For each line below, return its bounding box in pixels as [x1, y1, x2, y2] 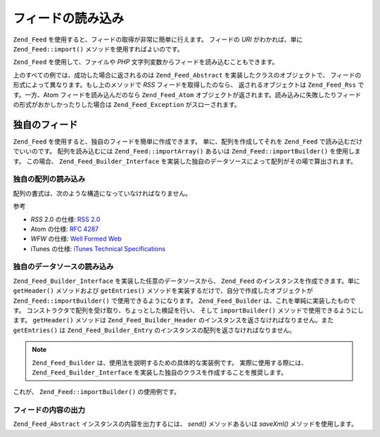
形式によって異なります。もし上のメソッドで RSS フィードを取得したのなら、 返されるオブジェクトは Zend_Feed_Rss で [13, 81, 365, 89]
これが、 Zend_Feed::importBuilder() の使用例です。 [13, 388, 181, 396]
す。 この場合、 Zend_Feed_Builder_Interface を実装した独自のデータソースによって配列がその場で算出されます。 [13, 157, 357, 165]
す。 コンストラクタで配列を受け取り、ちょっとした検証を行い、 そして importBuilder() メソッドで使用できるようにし [13, 306, 364, 315]
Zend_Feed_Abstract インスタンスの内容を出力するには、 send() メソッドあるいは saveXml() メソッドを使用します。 [13, 419, 358, 429]
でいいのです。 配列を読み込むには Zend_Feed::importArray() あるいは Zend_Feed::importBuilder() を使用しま [13, 147, 361, 156]
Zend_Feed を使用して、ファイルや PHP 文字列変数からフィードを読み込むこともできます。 [13, 58, 279, 66]
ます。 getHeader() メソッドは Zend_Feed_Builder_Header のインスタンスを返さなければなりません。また [13, 316, 334, 324]
